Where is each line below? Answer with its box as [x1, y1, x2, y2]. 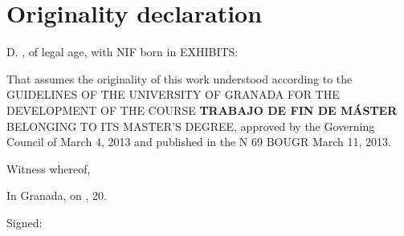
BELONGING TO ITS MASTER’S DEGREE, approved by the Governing [6, 117, 375, 134]
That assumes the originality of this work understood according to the [6, 70, 353, 87]
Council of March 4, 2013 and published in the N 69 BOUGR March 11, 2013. [6, 133, 391, 150]
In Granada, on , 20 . [6, 187, 108, 204]
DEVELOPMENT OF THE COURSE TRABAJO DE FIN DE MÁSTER [6, 101, 398, 118]
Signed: [6, 214, 43, 230]
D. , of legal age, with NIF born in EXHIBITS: [6, 43, 239, 60]
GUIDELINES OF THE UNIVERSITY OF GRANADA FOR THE [6, 86, 340, 103]
